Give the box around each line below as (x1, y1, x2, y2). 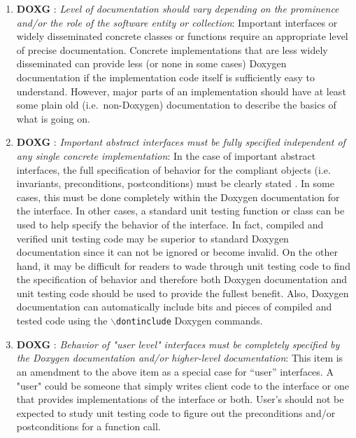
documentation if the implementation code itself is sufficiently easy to (16, 69, 315, 84)
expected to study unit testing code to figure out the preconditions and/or (16, 405, 336, 420)
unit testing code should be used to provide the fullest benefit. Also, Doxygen (16, 285, 349, 300)
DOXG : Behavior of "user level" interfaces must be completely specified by (16, 336, 340, 351)
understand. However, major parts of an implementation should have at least (16, 83, 346, 98)
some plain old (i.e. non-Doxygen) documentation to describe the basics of (16, 97, 336, 112)
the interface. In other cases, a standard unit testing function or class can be (16, 203, 345, 218)
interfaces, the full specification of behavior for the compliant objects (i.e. (16, 162, 331, 177)
